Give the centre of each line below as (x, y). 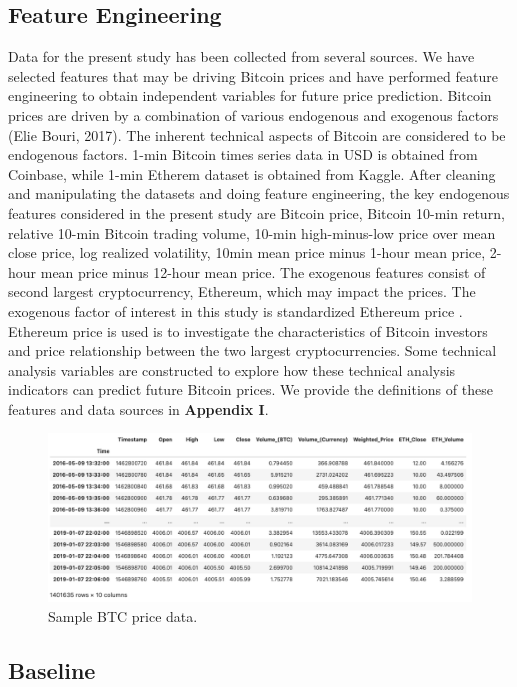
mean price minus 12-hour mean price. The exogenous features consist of (263, 271)
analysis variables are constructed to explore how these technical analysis (232, 369)
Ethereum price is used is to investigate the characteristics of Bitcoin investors (248, 330)
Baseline (52, 670)
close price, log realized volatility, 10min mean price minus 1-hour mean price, (247, 252)
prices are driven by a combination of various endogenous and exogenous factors (253, 114)
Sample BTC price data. (123, 616)
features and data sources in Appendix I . (138, 408)
